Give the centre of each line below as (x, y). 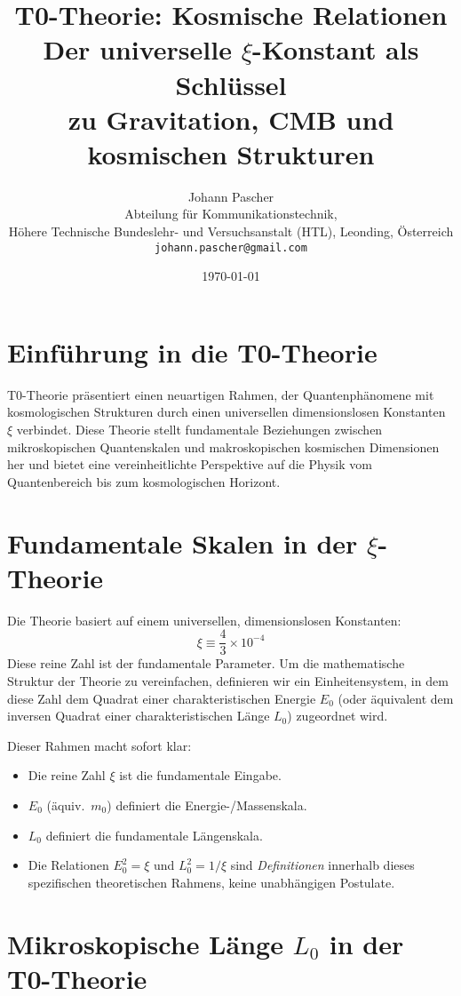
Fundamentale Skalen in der (183, 542)
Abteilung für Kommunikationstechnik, (231, 214)
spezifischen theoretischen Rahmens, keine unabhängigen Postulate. (211, 882)
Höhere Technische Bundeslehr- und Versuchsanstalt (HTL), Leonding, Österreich (231, 231)
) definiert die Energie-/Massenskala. (207, 805)
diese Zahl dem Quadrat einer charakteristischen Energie (162, 698)
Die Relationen (68, 865)
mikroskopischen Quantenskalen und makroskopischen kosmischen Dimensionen (223, 446)
